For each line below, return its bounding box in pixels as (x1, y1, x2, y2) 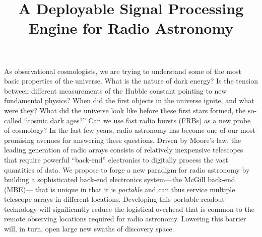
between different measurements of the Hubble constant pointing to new (4, 85, 227, 96)
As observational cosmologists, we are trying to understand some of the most (4, 65, 241, 76)
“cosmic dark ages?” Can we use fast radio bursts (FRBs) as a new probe (24, 115, 251, 125)
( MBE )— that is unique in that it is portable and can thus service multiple (4, 184, 235, 194)
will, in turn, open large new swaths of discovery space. (4, 223, 174, 234)
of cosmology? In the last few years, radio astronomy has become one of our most (4, 125, 255, 135)
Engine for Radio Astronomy (28, 18, 234, 38)
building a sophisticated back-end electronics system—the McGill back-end (4, 174, 235, 185)
